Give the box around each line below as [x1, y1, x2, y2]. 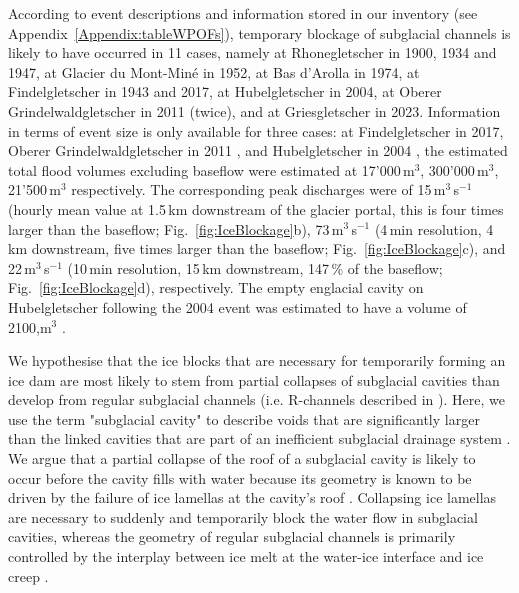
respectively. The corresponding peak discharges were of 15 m [71, 179, 446, 200]
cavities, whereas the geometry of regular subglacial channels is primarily [8, 526, 456, 547]
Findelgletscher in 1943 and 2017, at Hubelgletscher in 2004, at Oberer [8, 81, 442, 102]
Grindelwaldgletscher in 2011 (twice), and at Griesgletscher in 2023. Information [8, 100, 501, 121]
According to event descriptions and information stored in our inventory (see [8, 3, 478, 23]
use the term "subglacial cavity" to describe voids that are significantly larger [8, 408, 480, 429]
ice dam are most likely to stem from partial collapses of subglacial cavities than [8, 369, 500, 390]
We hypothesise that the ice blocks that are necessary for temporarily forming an [8, 350, 506, 371]
